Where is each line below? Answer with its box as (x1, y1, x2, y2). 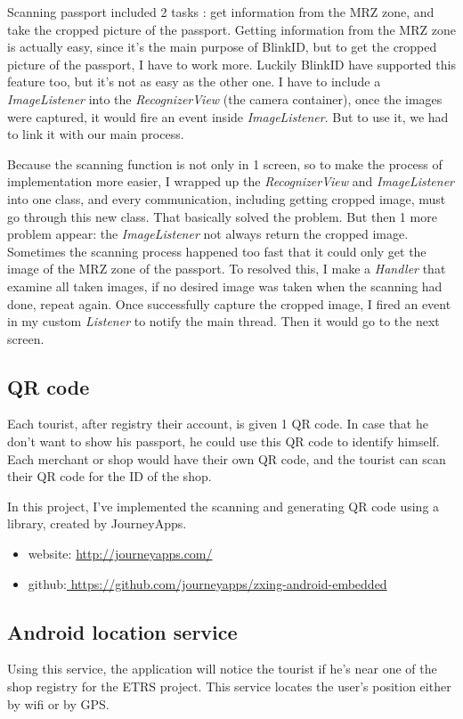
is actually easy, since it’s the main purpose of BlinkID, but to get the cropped (7, 37, 437, 56)
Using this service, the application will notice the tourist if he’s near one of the (7, 659, 437, 678)
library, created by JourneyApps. (7, 514, 187, 533)
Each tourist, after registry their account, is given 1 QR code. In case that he (7, 414, 428, 433)
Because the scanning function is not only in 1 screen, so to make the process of (7, 154, 443, 173)
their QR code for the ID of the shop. (7, 467, 212, 486)
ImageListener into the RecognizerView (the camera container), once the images (7, 89, 443, 108)
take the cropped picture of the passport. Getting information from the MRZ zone (7, 20, 456, 38)
